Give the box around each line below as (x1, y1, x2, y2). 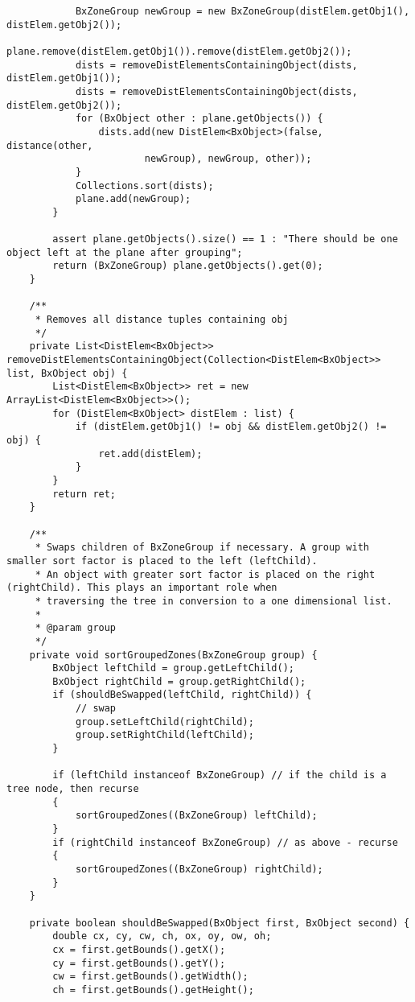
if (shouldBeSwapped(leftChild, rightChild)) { (52, 689, 312, 701)
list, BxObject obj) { (6, 367, 128, 379)
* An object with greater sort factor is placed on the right (35, 568, 376, 580)
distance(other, (6, 139, 93, 151)
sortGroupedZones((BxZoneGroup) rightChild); (75, 864, 323, 875)
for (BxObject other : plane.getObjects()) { (75, 113, 323, 125)
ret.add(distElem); (98, 447, 203, 460)
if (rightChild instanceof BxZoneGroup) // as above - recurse (52, 836, 398, 848)
